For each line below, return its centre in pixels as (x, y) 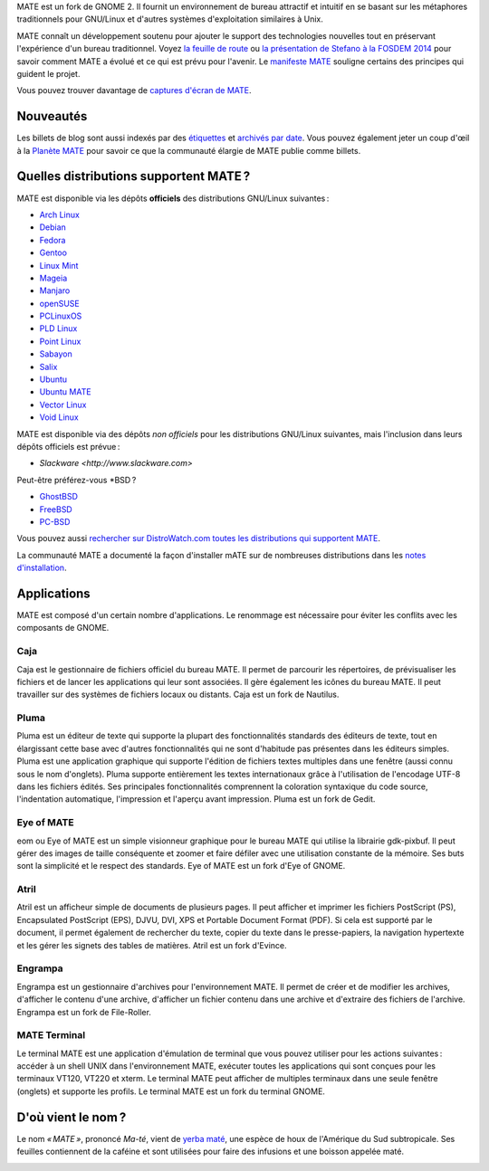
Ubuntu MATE (65, 392)
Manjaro (55, 290)
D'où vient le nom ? (72, 1117)
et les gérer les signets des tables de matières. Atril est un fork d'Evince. (152, 945)
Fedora (53, 240)
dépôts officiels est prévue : (68, 446)
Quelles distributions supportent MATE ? (134, 176)
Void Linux (59, 417)
